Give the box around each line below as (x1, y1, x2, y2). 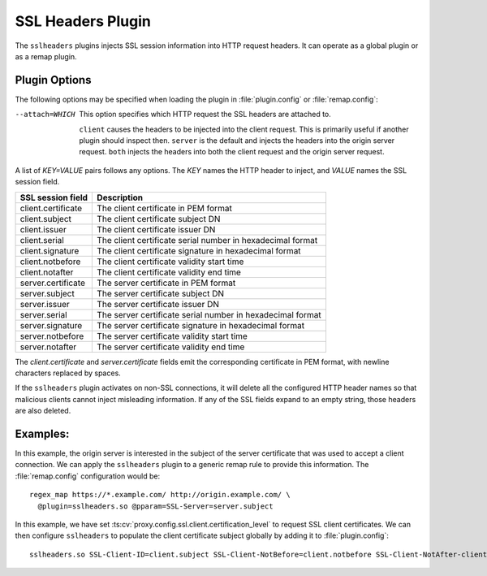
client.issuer (19, 223, 67, 235)
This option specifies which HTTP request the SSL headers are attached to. (79, 110, 332, 119)
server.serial (19, 309, 68, 320)
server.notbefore (19, 330, 84, 341)
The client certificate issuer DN (97, 223, 216, 235)
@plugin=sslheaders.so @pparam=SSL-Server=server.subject (37, 501, 274, 511)
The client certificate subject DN (97, 213, 221, 224)
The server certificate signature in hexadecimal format (97, 319, 305, 331)
